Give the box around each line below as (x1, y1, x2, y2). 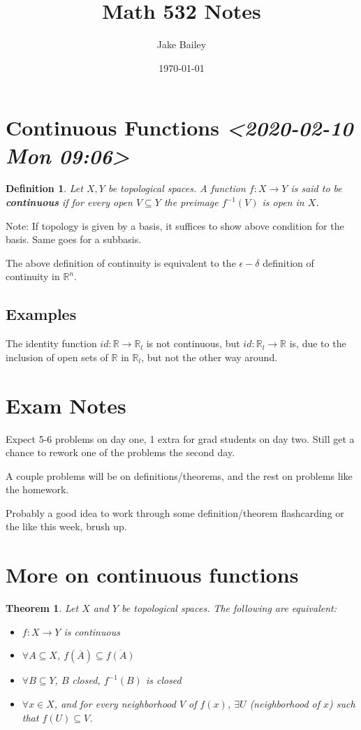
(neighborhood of (249, 696, 321, 710)
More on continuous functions (6, 560, 299, 589)
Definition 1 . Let (6, 181, 83, 196)
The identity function (6, 336, 97, 351)
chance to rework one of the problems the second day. (6, 445, 235, 460)
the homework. (6, 482, 69, 497)
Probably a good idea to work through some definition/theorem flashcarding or (6, 505, 344, 520)
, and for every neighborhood (54, 696, 176, 710)
